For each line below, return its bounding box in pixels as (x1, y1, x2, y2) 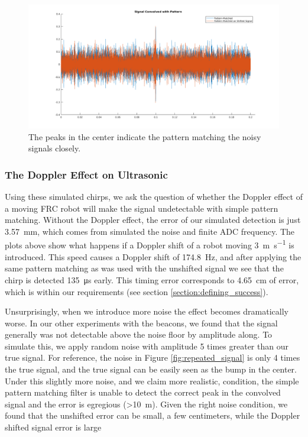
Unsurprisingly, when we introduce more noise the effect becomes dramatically (5, 305, 288, 318)
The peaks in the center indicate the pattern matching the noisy (28, 130, 261, 143)
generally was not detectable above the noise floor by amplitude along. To (5, 328, 273, 341)
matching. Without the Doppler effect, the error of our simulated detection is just (5, 213, 301, 226)
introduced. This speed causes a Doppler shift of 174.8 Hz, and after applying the (5, 250, 301, 263)
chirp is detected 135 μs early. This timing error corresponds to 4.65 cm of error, (5, 273, 299, 286)
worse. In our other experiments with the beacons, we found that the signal (5, 316, 278, 329)
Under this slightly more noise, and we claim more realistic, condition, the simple (5, 374, 299, 387)
